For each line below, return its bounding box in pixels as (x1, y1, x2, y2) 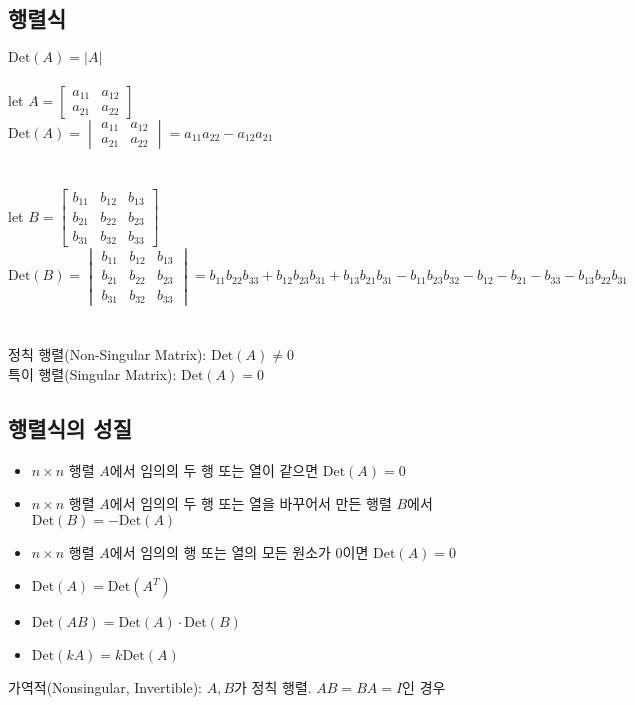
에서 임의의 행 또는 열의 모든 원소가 (109, 541, 331, 562)
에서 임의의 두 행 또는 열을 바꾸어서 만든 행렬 (109, 493, 392, 514)
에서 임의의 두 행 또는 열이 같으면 (109, 459, 319, 480)
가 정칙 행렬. (234, 677, 312, 698)
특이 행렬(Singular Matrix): (8, 363, 177, 384)
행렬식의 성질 (8, 412, 132, 443)
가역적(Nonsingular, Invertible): (8, 677, 202, 698)
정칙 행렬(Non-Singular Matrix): (8, 344, 207, 365)
